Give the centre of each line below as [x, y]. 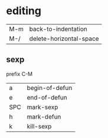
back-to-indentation [58, 29]
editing [24, 11]
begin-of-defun [50, 88]
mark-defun [44, 117]
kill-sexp [39, 126]
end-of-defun [47, 97]
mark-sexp [42, 107]
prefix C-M [19, 74]
